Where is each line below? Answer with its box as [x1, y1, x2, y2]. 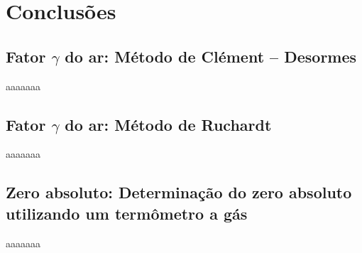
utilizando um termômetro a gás [6, 202, 248, 224]
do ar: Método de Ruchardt [65, 113, 272, 135]
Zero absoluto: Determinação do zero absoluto [6, 181, 352, 203]
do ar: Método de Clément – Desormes [65, 45, 357, 67]
